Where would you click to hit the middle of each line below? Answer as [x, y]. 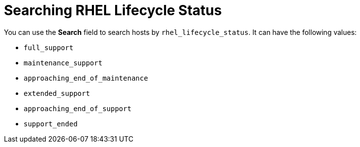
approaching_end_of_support [78, 108]
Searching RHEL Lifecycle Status [113, 10]
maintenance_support [63, 63]
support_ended [51, 124]
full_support [49, 47]
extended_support [57, 93]
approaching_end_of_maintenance [86, 78]
